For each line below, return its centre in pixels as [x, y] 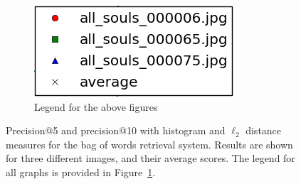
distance [264, 130]
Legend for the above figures [96, 106]
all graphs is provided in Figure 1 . [81, 172]
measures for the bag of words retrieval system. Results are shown [149, 144]
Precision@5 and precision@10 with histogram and [116, 130]
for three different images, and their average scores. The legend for [150, 158]
